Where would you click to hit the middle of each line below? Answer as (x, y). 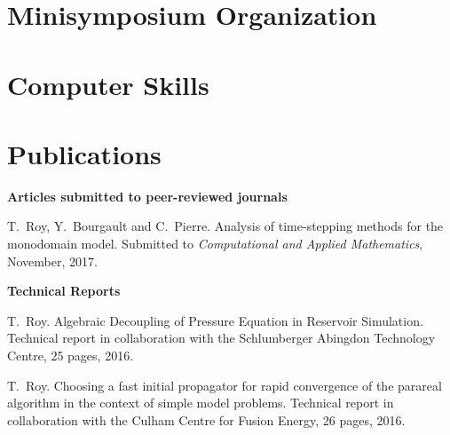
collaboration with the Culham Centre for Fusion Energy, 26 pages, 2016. (206, 419)
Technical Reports (64, 291)
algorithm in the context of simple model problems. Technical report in (201, 403)
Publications (84, 153)
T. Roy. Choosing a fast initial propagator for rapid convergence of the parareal (225, 385)
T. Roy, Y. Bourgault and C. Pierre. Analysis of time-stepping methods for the (225, 226)
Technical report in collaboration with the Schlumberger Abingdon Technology (221, 338)
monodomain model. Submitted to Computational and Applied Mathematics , (215, 244)
